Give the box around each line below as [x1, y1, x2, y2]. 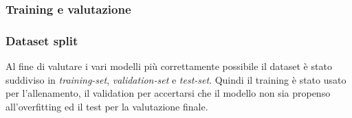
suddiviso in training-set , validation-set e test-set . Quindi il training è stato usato [5, 72, 346, 86]
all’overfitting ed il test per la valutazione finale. [5, 99, 208, 113]
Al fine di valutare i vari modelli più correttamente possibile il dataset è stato [5, 59, 332, 73]
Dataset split [5, 32, 78, 49]
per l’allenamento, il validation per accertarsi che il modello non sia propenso [5, 86, 331, 100]
